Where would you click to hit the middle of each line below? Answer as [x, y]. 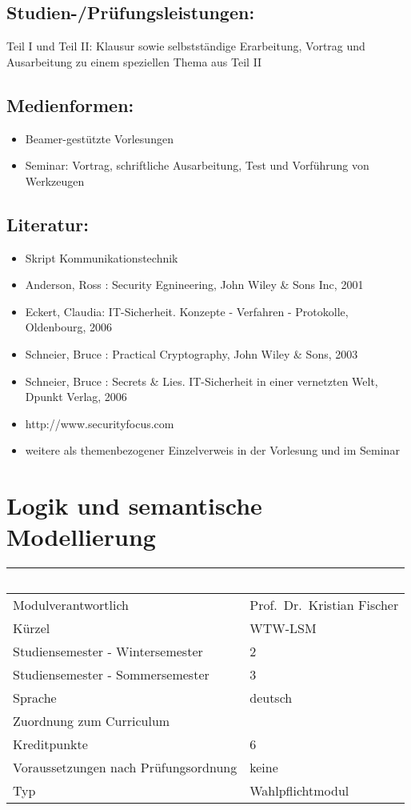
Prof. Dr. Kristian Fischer [324, 605]
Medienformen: [70, 104]
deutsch [271, 698]
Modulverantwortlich [71, 605]
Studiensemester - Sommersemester [111, 675]
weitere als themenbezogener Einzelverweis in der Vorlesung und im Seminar [212, 450]
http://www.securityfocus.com [100, 423]
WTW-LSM [283, 628]
